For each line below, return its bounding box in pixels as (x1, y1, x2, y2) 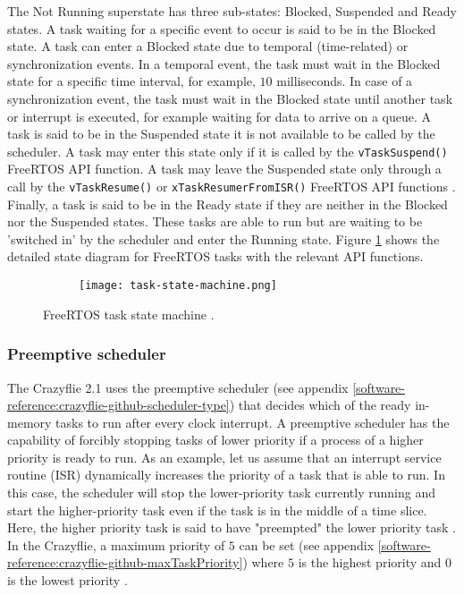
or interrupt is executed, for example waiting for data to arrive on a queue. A (7, 106, 432, 125)
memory (7, 412, 52, 431)
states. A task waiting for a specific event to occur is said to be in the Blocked (7, 19, 436, 38)
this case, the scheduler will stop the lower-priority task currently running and (7, 483, 436, 502)
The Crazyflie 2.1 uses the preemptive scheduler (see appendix (7, 378, 349, 396)
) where (242, 553, 284, 572)
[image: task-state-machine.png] (79, 279, 277, 293)
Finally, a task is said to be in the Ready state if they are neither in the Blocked (7, 194, 448, 213)
